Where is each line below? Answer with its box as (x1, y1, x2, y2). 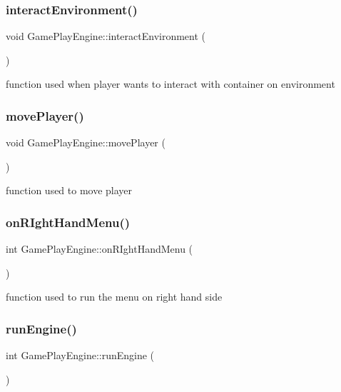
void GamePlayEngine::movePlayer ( (6, 135, 166, 150)
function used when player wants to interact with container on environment (6, 76, 335, 91)
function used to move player (6, 183, 133, 198)
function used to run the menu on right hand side (6, 289, 223, 304)
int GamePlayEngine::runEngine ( (6, 348, 155, 363)
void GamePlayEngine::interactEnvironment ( (6, 29, 206, 44)
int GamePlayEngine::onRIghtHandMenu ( (6, 241, 193, 256)
